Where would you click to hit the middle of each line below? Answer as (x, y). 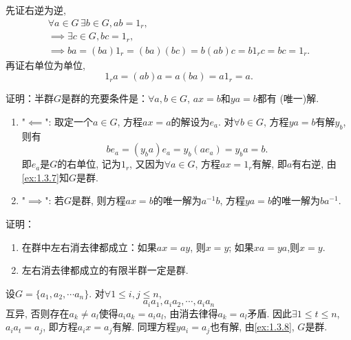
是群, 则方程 (99, 200)
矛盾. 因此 (270, 313)
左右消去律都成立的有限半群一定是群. (105, 270)
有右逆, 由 (314, 164)
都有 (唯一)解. (288, 98)
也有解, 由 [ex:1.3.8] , (252, 327)
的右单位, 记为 (89, 164)
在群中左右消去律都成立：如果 (89, 247)
